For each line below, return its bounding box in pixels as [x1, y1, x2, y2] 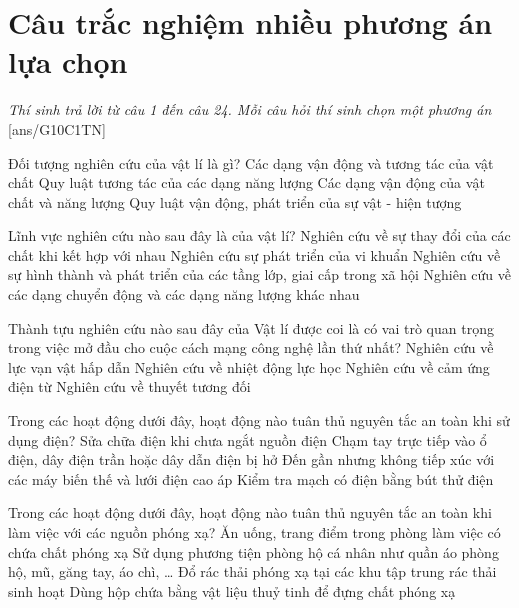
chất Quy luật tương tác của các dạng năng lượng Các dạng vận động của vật [8, 172, 485, 193]
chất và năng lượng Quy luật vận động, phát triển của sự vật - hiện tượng [8, 191, 462, 212]
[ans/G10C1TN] [8, 118, 106, 139]
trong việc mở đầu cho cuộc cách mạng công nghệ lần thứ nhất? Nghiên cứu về [8, 337, 494, 358]
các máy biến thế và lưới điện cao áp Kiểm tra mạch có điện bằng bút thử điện [8, 468, 494, 489]
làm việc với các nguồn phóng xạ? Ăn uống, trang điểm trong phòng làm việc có [8, 522, 501, 542]
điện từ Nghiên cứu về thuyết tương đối [8, 376, 251, 397]
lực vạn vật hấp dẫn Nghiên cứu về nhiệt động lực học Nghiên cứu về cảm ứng [8, 356, 490, 377]
